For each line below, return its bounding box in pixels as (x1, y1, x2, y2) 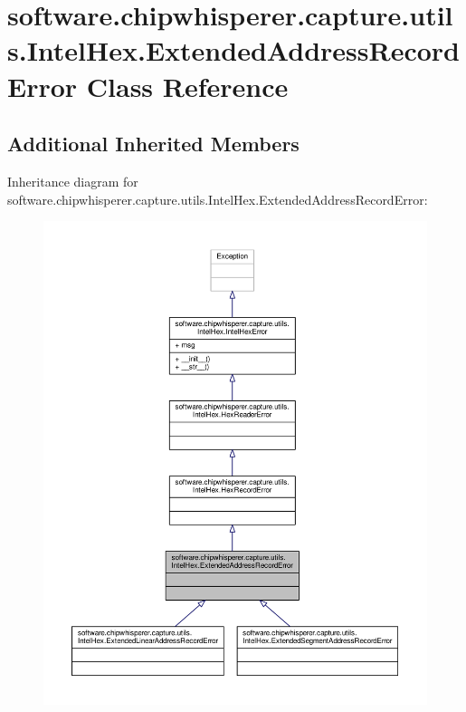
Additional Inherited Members (7, 130, 300, 158)
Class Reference (86, 67, 289, 104)
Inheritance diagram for (7, 171, 138, 190)
